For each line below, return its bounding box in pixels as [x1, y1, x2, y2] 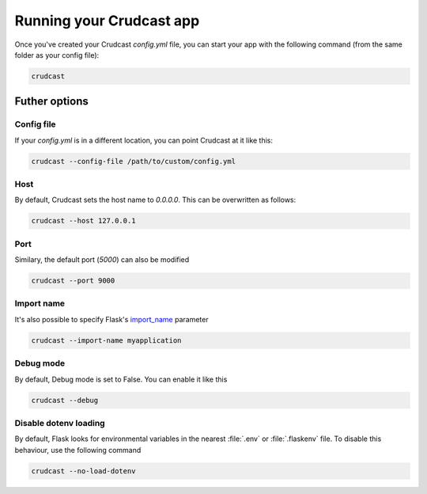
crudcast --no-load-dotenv [31, 466, 136, 475]
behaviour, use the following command [14, 445, 142, 454]
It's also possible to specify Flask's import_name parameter [14, 314, 209, 324]
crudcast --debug [31, 396, 99, 405]
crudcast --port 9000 [31, 276, 115, 285]
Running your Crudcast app [14, 12, 200, 29]
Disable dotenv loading [14, 417, 106, 428]
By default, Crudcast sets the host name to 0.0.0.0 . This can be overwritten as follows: [14, 195, 297, 205]
